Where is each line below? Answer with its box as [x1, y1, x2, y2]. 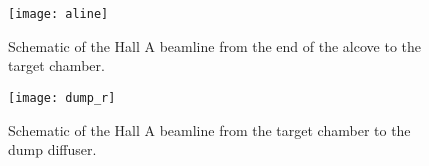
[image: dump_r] [8, 90, 116, 105]
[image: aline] [8, 7, 109, 21]
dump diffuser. [8, 139, 97, 160]
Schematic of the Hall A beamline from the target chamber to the [8, 119, 411, 140]
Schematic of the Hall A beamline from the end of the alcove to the [8, 35, 421, 56]
